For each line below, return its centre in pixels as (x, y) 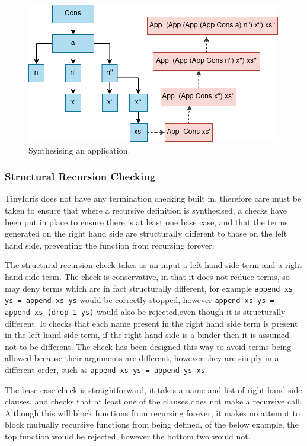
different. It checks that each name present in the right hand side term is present (151, 323)
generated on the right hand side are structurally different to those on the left (146, 233)
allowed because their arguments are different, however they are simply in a (142, 358)
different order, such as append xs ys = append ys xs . (106, 369)
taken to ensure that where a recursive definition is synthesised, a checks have (146, 210)
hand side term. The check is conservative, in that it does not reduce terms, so (147, 276)
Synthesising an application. (79, 150)
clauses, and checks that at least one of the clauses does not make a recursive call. (153, 401)
